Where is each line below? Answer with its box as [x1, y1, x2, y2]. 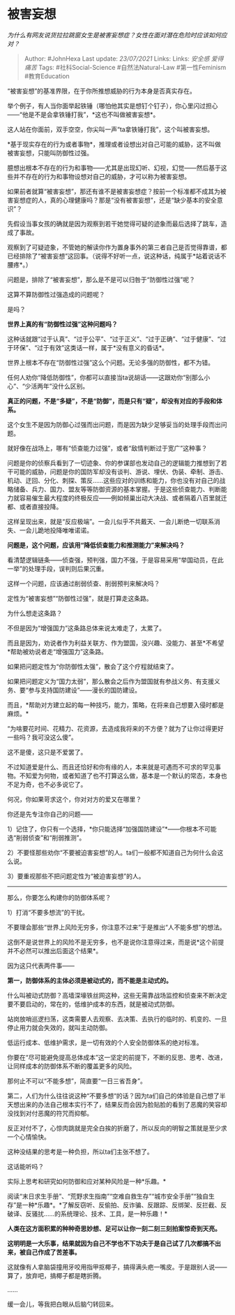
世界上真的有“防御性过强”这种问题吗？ [7, 319, 119, 328]
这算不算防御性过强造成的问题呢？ [7, 290, 105, 298]
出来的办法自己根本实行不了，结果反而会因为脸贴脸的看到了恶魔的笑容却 [19, 1100, 227, 1108]
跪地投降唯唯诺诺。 [37, 525, 93, 535]
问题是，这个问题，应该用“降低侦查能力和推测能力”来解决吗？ [7, 541, 185, 549]
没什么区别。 [52, 382, 89, 390]
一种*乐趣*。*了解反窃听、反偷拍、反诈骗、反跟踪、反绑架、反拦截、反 [22, 1200, 227, 1209]
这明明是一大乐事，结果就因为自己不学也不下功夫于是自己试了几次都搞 [7, 1239, 209, 1247]
